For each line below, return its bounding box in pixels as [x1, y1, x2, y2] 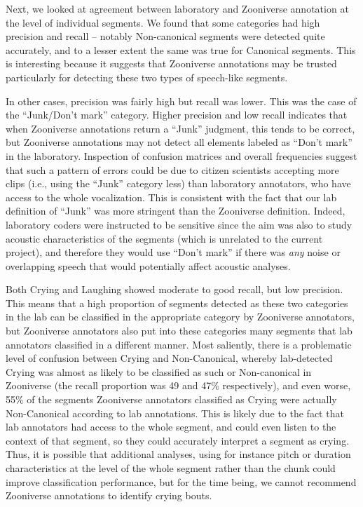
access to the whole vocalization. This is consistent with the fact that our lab [6, 189, 337, 204]
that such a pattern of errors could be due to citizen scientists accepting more [6, 162, 339, 177]
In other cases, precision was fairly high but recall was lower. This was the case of [6, 93, 357, 108]
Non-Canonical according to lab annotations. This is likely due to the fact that [6, 405, 344, 420]
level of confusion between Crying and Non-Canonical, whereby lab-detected [6, 351, 333, 365]
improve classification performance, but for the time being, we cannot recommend [6, 474, 357, 489]
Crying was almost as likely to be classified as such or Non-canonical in [6, 364, 312, 379]
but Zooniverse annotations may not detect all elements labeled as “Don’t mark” [6, 135, 352, 149]
